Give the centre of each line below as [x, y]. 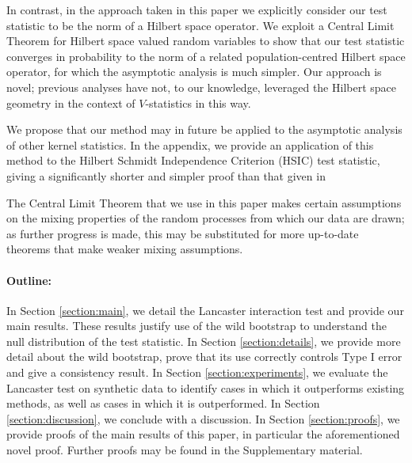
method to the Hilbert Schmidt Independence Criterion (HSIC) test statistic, [193, 160]
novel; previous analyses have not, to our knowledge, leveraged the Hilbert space [201, 87]
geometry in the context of [71, 102]
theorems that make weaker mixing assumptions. [125, 249]
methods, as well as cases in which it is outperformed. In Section [163, 403]
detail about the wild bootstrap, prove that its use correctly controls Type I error [204, 357]
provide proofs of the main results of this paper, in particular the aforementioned [203, 434]
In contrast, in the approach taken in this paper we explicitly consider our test [197, 9]
